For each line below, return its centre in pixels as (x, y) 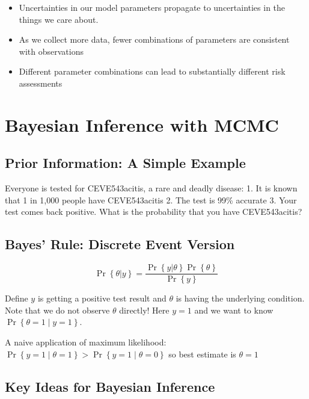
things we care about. (59, 19)
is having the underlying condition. (240, 298)
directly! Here (144, 310)
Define (17, 298)
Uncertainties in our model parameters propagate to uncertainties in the (152, 7)
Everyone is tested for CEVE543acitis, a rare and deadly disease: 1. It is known (151, 188)
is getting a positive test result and (102, 298)
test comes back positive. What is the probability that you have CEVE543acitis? (154, 212)
